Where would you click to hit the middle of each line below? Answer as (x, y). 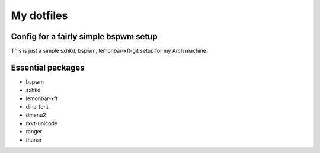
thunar (34, 140)
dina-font (37, 107)
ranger (34, 132)
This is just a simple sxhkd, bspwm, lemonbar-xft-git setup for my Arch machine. (109, 51)
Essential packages (48, 67)
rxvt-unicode (42, 123)
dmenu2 (36, 115)
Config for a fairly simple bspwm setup (84, 36)
